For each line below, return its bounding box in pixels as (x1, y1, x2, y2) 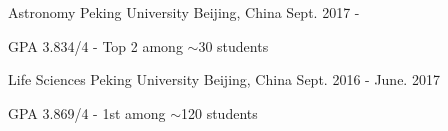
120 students (180, 102, 258, 123)
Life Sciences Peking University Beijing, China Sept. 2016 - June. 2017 (8, 69, 440, 90)
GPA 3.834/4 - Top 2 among (8, 35, 183, 56)
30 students (198, 35, 269, 56)
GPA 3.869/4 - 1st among (8, 102, 166, 123)
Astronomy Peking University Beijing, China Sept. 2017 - (8, 2, 360, 22)
